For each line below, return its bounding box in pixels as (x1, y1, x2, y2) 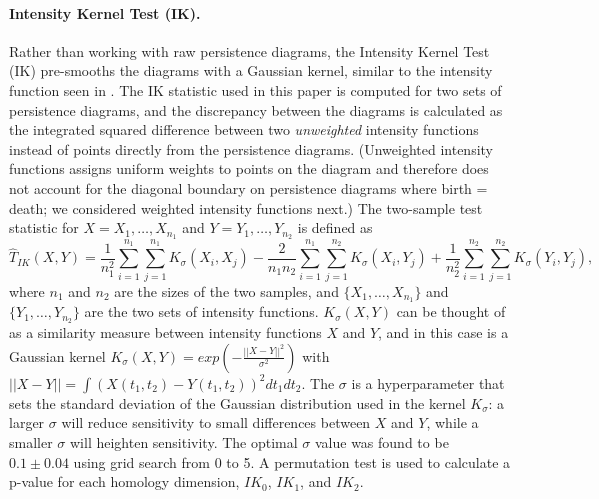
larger (9, 412, 45, 433)
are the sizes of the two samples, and (114, 280, 339, 301)
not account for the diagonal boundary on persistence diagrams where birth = (9, 177, 488, 198)
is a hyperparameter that (351, 372, 505, 393)
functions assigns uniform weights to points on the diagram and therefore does (9, 158, 489, 179)
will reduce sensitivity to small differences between (61, 412, 371, 433)
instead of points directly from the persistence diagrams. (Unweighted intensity (9, 138, 494, 159)
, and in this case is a (378, 322, 509, 343)
